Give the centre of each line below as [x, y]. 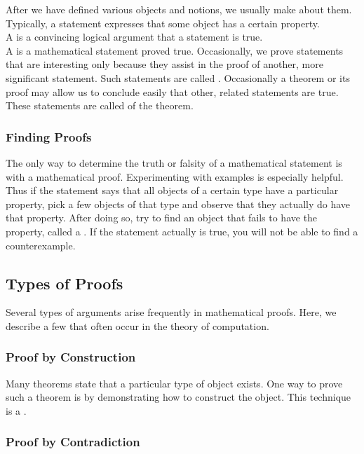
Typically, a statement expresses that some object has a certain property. [163, 23]
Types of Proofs [65, 283]
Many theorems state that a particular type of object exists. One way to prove [174, 383]
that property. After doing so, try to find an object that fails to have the [162, 218]
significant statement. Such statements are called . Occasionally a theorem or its [178, 77]
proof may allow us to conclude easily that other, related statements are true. [172, 91]
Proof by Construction [71, 357]
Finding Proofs [49, 136]
